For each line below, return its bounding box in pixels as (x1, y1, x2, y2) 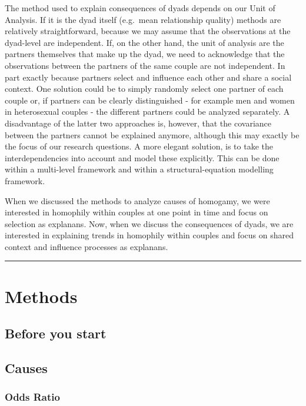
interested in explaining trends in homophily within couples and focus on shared (5, 229, 294, 241)
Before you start (5, 324, 107, 342)
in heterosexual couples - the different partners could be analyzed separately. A (5, 105, 290, 118)
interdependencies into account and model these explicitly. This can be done (5, 151, 280, 164)
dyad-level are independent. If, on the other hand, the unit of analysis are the (5, 36, 284, 48)
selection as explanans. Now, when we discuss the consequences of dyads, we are (5, 217, 294, 229)
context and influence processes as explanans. (5, 240, 168, 252)
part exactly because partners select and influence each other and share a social (5, 71, 292, 83)
